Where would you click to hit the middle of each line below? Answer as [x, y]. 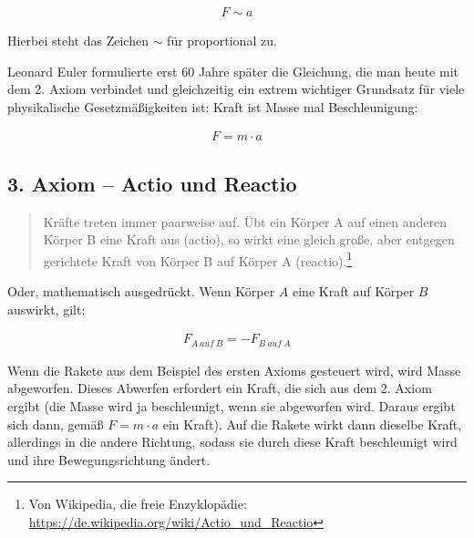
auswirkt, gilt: [46, 309]
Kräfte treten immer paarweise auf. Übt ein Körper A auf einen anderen [245, 221]
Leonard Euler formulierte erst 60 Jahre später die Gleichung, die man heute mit [233, 71]
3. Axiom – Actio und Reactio [152, 183]
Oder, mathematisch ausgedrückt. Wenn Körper [141, 291]
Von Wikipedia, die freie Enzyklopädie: [138, 504]
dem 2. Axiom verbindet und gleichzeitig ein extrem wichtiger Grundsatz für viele [236, 89]
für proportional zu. [222, 41]
